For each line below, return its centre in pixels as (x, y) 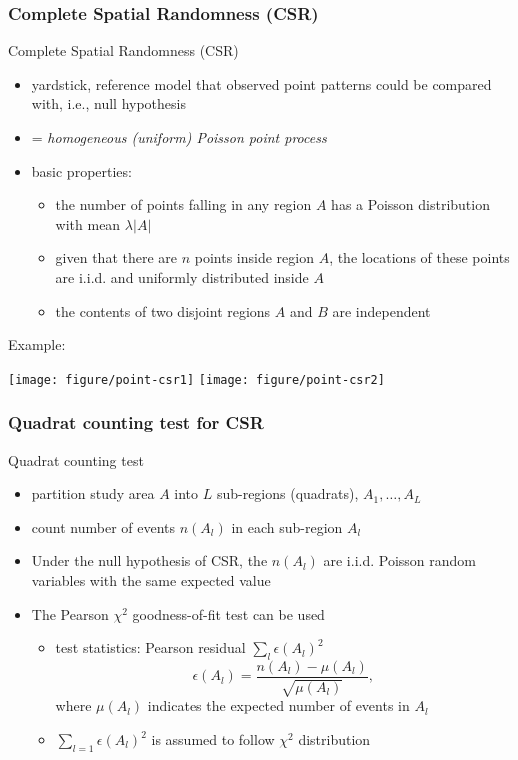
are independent (381, 310)
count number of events (103, 526)
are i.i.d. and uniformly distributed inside (182, 276)
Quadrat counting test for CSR (136, 422)
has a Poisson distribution (410, 204)
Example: (37, 344)
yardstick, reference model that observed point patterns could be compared (261, 83)
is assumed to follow (213, 739)
